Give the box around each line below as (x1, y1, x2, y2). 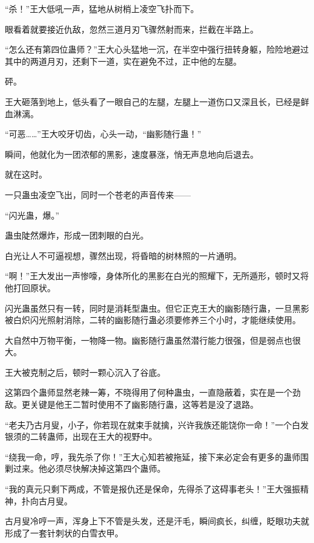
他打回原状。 (5, 281, 56, 294)
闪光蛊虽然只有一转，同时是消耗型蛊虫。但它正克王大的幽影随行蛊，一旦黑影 (5, 301, 309, 314)
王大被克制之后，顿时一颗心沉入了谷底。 (5, 365, 165, 378)
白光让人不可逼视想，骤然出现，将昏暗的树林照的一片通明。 (5, 249, 242, 262)
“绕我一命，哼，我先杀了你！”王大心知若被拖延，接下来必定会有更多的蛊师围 (5, 450, 309, 463)
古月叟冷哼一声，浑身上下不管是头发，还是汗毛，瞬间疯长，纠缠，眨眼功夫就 (5, 515, 309, 527)
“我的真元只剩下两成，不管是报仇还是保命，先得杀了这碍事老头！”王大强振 (5, 483, 301, 495)
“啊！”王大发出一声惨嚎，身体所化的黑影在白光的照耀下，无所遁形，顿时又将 (5, 269, 309, 282)
